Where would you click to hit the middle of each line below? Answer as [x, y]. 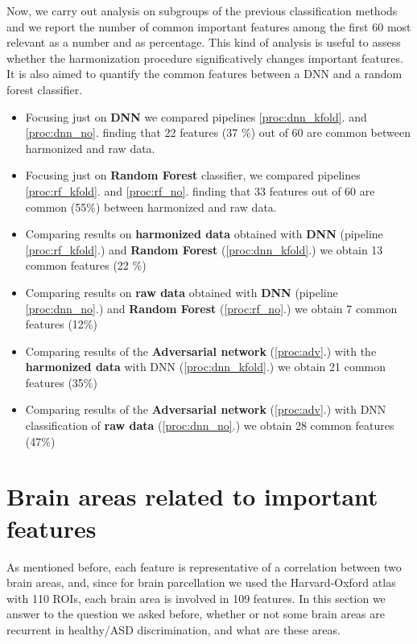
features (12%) [61, 324]
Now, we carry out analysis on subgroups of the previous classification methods [202, 10]
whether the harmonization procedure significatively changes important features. [205, 58]
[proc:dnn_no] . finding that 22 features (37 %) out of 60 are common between [218, 132]
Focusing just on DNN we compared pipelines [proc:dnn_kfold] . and [196, 116]
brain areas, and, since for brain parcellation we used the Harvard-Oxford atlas [201, 582]
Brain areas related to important [192, 496]
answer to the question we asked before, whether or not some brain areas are [196, 614]
